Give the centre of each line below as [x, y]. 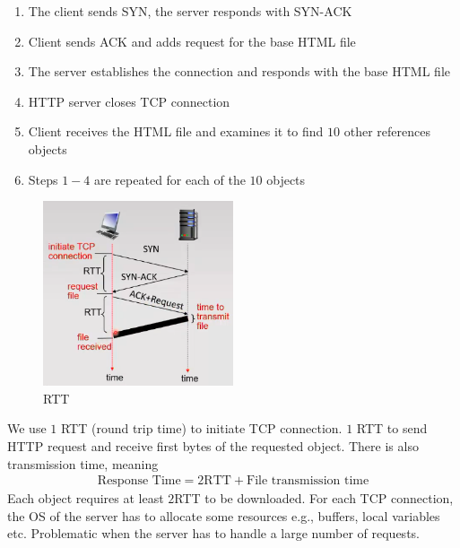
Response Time [139, 481]
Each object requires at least [86, 498]
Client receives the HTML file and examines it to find [176, 131]
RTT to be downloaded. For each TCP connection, [314, 498]
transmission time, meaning [83, 463]
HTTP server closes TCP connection [129, 101]
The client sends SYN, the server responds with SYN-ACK [190, 11]
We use [27, 428]
